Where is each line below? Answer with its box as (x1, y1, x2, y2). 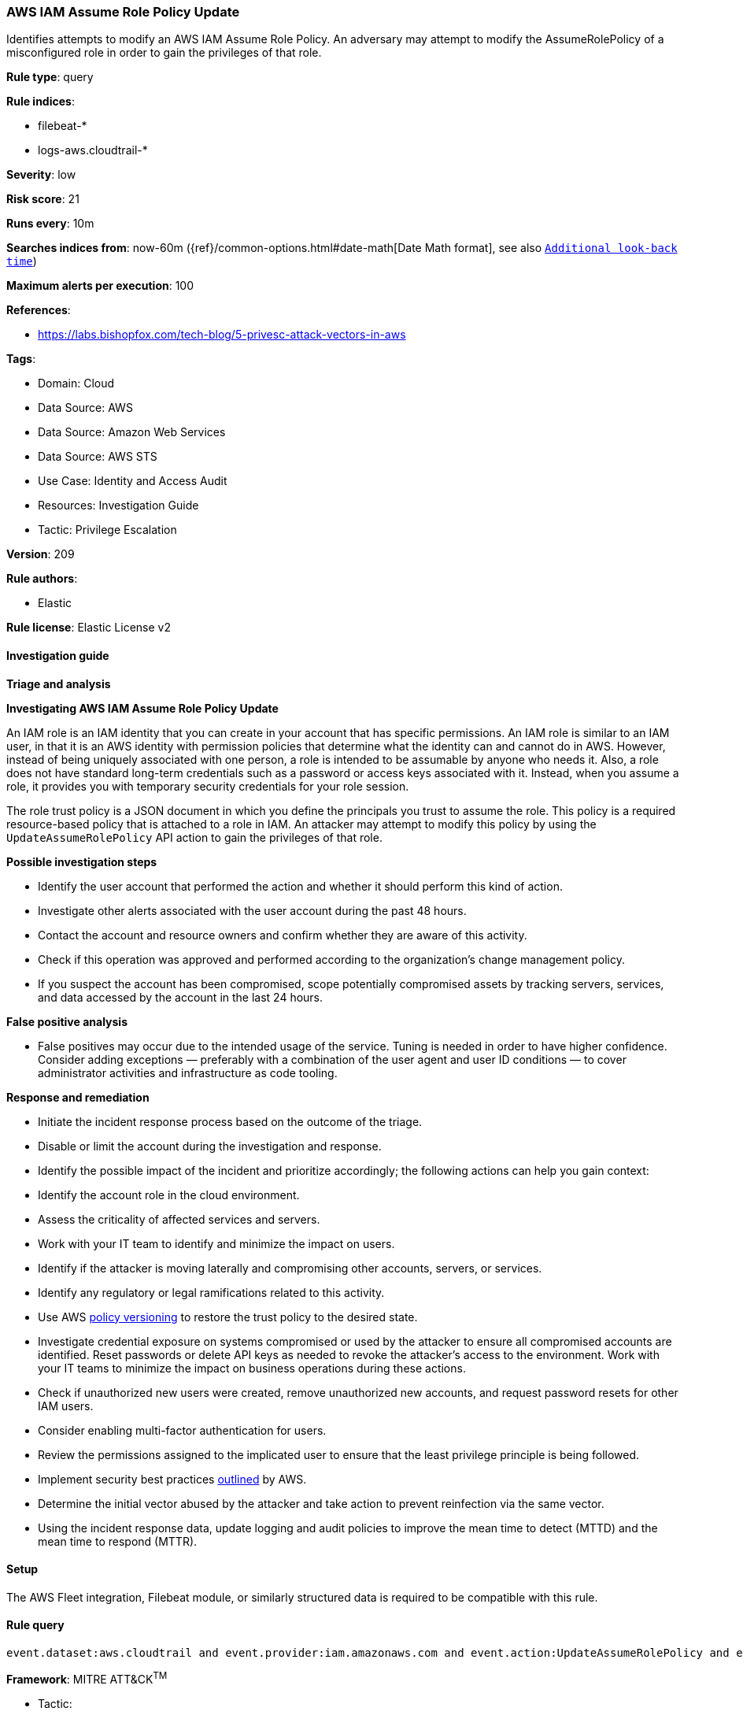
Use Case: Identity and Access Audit (38, 474, 227, 488)
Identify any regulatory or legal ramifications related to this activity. (38, 1285, 385, 1299)
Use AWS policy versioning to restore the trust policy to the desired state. (38, 1309, 418, 1324)
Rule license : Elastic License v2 (6, 620, 171, 635)
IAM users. (38, 1398, 94, 1413)
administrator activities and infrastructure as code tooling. (38, 1065, 338, 1080)
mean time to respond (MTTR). (38, 1534, 198, 1548)
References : (6, 303, 71, 317)
